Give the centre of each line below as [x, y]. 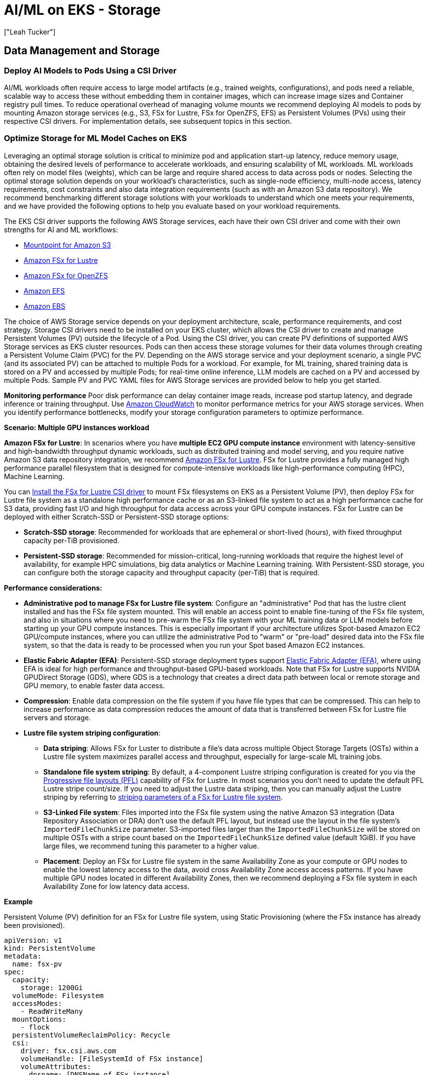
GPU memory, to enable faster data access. [94, 685]
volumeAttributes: [56, 1066]
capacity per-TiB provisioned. [72, 540]
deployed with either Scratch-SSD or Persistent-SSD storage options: [116, 517]
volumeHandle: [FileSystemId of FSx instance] [112, 1058]
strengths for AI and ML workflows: [61, 229]
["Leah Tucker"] [30, 32]
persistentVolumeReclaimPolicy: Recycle [91, 1035]
